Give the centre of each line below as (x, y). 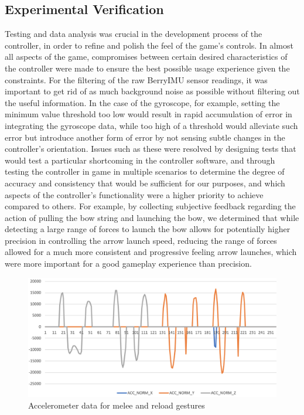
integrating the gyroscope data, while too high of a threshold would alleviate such (151, 125)
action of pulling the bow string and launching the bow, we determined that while (152, 217)
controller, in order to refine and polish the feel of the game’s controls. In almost (149, 45)
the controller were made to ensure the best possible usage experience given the (147, 68)
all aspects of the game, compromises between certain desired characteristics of (146, 57)
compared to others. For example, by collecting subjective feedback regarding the (150, 206)
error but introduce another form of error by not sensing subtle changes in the (145, 137)
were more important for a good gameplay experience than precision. (128, 263)
